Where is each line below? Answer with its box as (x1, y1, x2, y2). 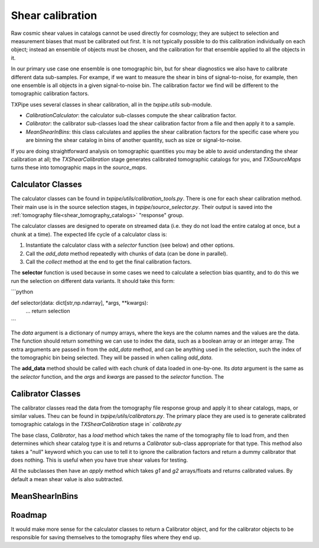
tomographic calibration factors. (11, 90, 89, 97)
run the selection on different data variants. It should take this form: (11, 277, 175, 284)
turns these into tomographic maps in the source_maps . (11, 164, 147, 171)
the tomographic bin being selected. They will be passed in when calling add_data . (11, 354, 213, 361)
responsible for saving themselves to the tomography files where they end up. (11, 534, 201, 541)
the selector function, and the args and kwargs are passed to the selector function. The (11, 373, 224, 380)
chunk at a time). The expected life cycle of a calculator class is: (11, 231, 168, 238)
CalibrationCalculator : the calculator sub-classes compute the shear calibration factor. (25, 112, 237, 119)
